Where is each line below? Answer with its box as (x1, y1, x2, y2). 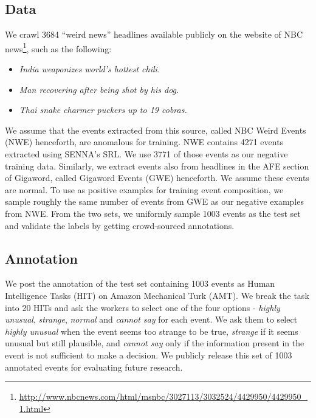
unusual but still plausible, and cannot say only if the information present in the (5, 337, 304, 349)
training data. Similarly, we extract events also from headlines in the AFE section (5, 159, 309, 172)
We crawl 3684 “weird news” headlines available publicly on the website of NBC (5, 28, 303, 41)
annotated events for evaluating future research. (5, 360, 183, 373)
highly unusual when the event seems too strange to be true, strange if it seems (5, 324, 298, 337)
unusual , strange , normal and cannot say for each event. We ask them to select (5, 313, 298, 326)
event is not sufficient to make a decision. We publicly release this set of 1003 (5, 348, 292, 361)
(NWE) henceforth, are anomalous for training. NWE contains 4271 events (5, 135, 284, 148)
